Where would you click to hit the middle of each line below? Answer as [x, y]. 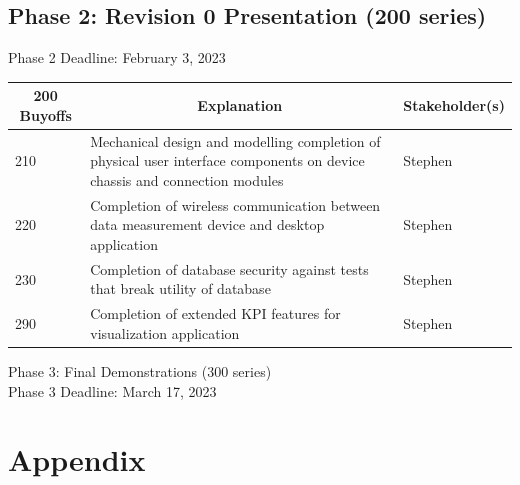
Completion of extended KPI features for [215, 313]
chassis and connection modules [187, 179]
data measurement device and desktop [207, 224]
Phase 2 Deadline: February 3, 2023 [117, 57]
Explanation [240, 105]
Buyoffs [45, 114]
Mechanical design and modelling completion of [235, 140]
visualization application [165, 332]
